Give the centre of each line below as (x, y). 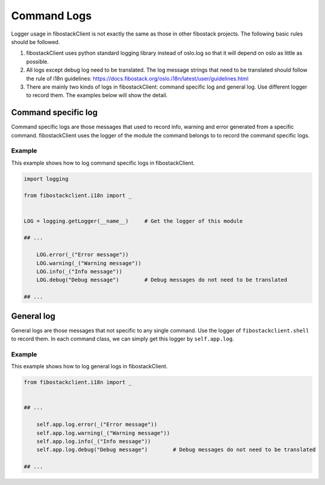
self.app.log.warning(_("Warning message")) (103, 433)
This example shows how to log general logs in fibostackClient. (89, 366)
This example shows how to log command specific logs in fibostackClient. (103, 163)
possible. (38, 61)
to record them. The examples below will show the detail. (97, 95)
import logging (46, 179)
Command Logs (51, 16)
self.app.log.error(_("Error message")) (97, 424)
